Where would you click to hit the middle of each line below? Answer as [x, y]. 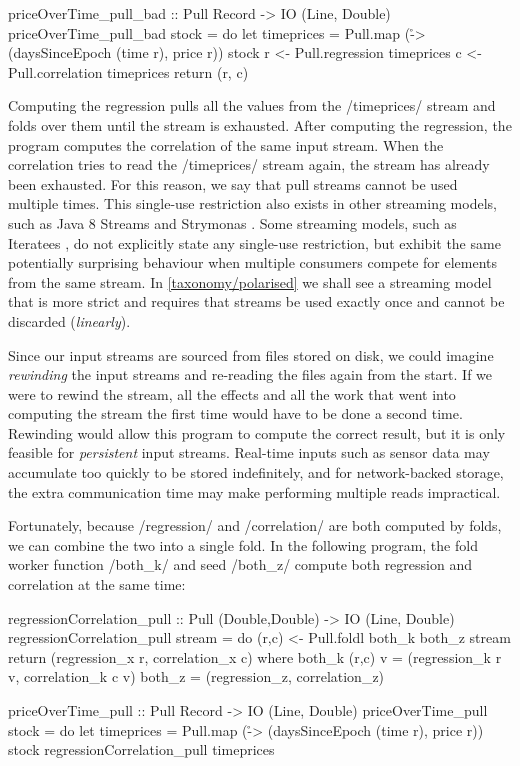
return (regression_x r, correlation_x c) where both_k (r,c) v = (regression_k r [255, 656]
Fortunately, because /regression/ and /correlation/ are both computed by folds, [255, 525]
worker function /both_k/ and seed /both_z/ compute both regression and [240, 564]
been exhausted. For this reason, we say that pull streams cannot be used [233, 183]
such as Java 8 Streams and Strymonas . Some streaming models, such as [232, 222]
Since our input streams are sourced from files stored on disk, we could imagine [251, 354]
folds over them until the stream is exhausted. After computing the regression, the [260, 124]
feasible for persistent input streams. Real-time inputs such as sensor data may [249, 452]
